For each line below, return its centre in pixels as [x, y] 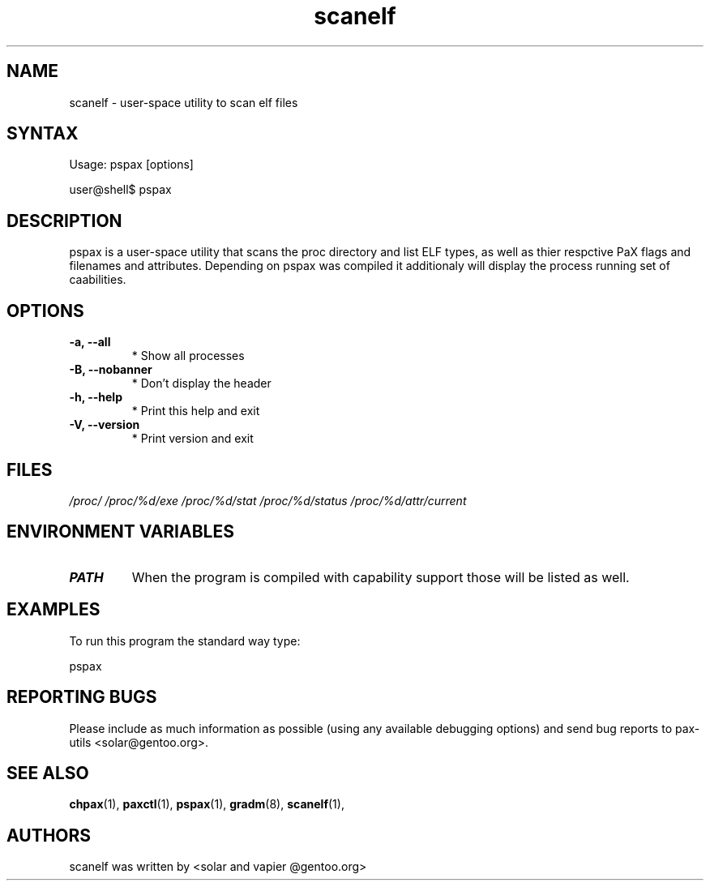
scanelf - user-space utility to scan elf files [184, 102]
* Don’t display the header [201, 384]
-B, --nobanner [111, 370]
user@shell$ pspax [120, 190]
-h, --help [96, 397]
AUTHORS [49, 835]
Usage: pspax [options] [131, 165]
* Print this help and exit [196, 411]
